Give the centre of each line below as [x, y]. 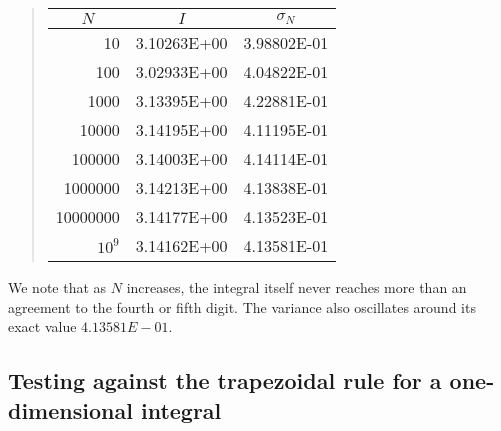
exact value [42, 326]
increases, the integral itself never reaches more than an [296, 287]
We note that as [57, 287]
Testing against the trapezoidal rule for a [225, 380]
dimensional [70, 409]
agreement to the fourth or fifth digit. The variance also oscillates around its [242, 306]
